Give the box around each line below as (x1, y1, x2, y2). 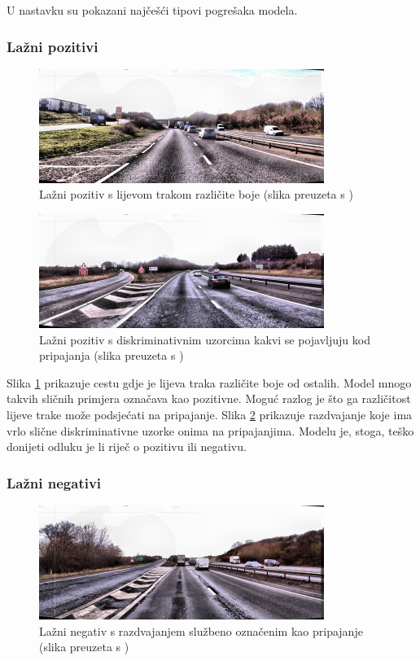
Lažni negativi (7, 472, 102, 492)
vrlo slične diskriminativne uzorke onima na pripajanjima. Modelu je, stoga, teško (7, 422, 414, 439)
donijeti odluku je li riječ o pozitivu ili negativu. (7, 438, 247, 455)
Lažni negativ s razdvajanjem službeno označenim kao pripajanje (39, 622, 363, 639)
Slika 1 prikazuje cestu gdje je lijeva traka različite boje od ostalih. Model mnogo (7, 374, 412, 391)
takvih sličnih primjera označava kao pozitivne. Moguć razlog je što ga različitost (7, 390, 411, 407)
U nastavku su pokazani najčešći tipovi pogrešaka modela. (7, 2, 298, 18)
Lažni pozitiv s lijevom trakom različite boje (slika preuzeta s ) (39, 186, 353, 203)
